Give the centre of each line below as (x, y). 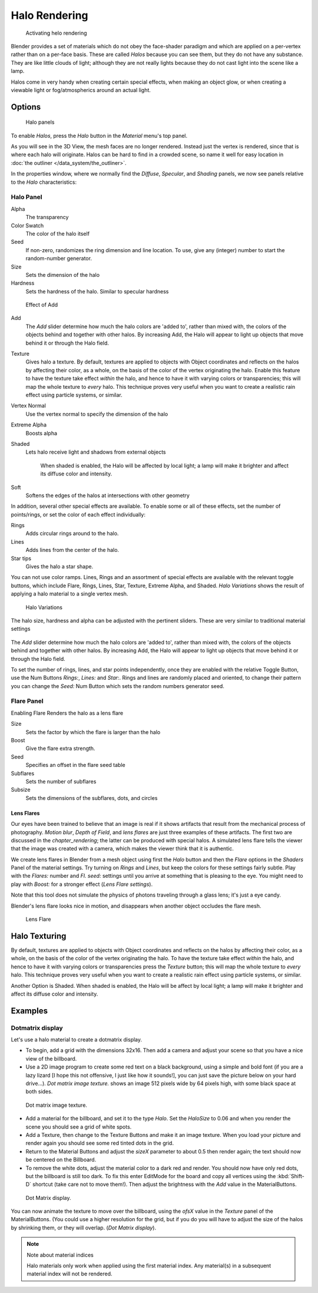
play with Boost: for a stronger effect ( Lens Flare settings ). (82, 884)
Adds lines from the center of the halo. (72, 550)
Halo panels (40, 122)
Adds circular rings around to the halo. (72, 534)
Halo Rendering (49, 15)
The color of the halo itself (58, 233)
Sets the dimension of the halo (63, 275)
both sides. (39, 1092)
